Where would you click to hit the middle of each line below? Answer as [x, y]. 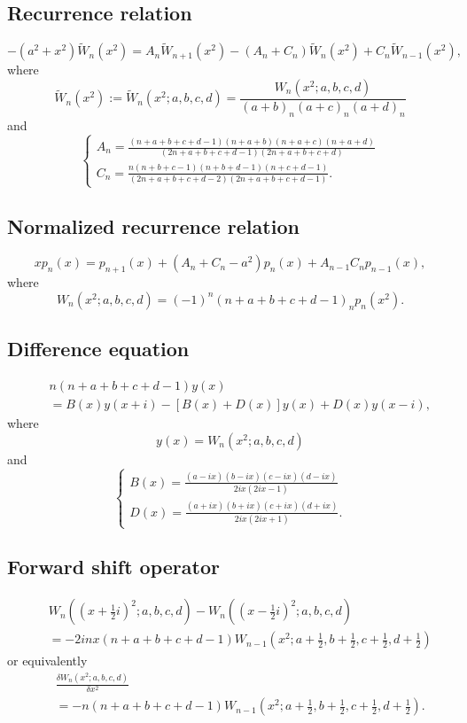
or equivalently [47, 661]
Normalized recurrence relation [153, 225]
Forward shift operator [113, 567]
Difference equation [98, 349]
